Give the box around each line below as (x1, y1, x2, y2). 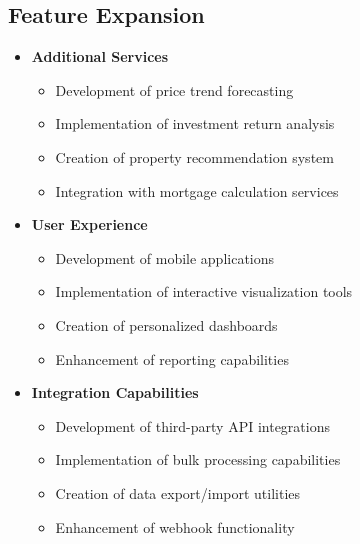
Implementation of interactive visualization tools (55, 281, 353, 302)
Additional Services (31, 46, 169, 67)
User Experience (31, 214, 148, 235)
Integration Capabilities (31, 382, 199, 403)
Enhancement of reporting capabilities (55, 348, 289, 369)
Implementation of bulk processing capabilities (55, 449, 341, 470)
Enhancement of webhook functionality (55, 516, 295, 537)
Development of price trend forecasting (55, 79, 294, 100)
